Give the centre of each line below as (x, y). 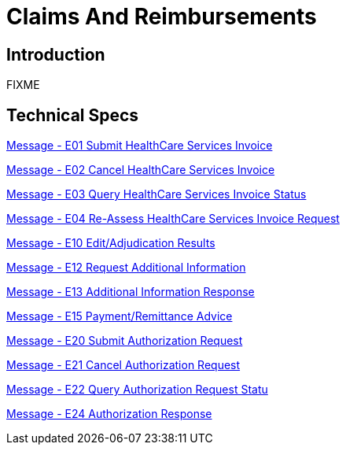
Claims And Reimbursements (162, 17)
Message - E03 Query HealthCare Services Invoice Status (156, 194)
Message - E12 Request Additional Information (126, 268)
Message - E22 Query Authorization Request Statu (137, 390)
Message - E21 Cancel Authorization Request (123, 365)
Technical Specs (73, 115)
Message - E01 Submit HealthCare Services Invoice (140, 146)
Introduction (56, 54)
